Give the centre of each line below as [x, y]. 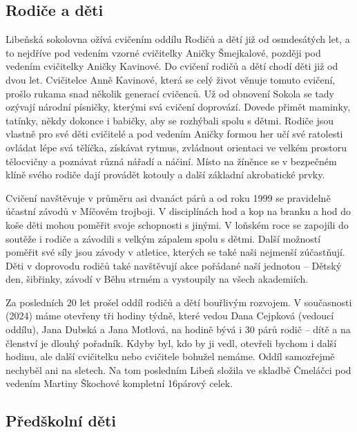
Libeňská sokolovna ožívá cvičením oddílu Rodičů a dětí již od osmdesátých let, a [178, 39]
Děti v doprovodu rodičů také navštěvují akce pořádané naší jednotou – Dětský [174, 265]
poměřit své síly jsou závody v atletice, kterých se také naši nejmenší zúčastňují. [175, 252]
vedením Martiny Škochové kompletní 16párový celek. [119, 383]
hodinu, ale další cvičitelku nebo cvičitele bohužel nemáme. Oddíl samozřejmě [170, 356]
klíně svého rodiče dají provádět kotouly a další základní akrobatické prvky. [165, 175]
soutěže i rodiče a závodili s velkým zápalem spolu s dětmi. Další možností [163, 238]
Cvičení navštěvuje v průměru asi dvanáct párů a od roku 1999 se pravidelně [168, 197]
